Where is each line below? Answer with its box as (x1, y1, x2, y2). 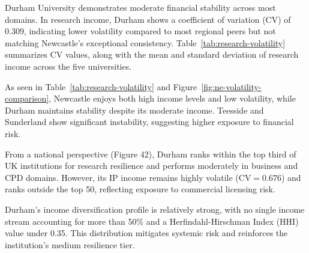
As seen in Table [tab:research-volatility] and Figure (5, 80, 197, 93)
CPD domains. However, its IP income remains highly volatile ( (5, 171, 239, 183)
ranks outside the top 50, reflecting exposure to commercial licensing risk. (5, 183, 275, 195)
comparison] (5, 92, 49, 105)
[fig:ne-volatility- (201, 80, 262, 93)
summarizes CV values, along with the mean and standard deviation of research (5, 48, 299, 61)
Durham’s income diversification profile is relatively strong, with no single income (5, 203, 305, 215)
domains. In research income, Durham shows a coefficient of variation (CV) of (5, 13, 291, 25)
